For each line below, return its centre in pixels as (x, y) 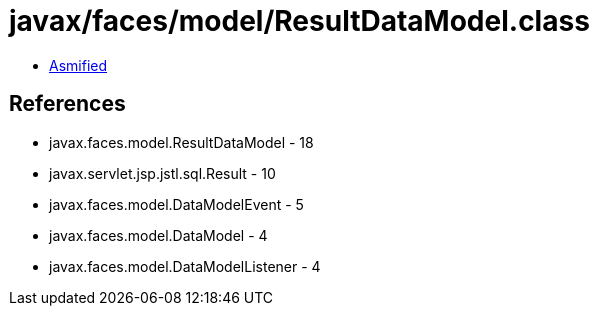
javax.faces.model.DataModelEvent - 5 (176, 204)
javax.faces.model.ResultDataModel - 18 (181, 142)
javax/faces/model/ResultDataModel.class (299, 21)
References (67, 104)
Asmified (78, 65)
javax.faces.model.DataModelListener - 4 (185, 266)
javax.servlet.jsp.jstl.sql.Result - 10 (162, 173)
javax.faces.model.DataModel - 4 (158, 235)
